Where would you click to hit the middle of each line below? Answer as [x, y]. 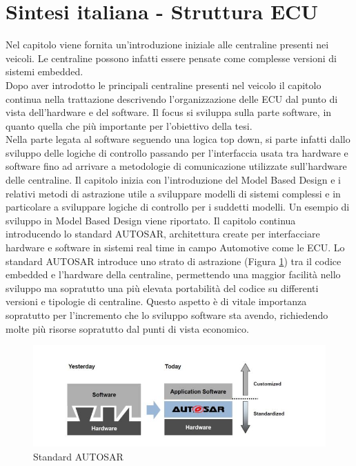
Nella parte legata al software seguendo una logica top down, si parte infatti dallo [178, 139]
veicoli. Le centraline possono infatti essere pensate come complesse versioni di [171, 58]
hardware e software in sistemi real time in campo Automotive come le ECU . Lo [175, 247]
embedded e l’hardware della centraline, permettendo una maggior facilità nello [173, 274]
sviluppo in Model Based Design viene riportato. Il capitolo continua [151, 220]
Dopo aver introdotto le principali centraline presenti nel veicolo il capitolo [164, 85]
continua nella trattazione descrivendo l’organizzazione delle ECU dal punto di [172, 98]
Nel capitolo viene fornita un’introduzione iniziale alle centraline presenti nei [167, 45]
